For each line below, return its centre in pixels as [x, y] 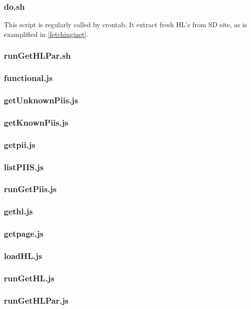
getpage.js [24, 234]
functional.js [28, 78]
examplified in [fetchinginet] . [46, 34]
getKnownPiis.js [36, 122]
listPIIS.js [24, 167]
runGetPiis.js [30, 189]
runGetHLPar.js [36, 300]
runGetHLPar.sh [37, 56]
